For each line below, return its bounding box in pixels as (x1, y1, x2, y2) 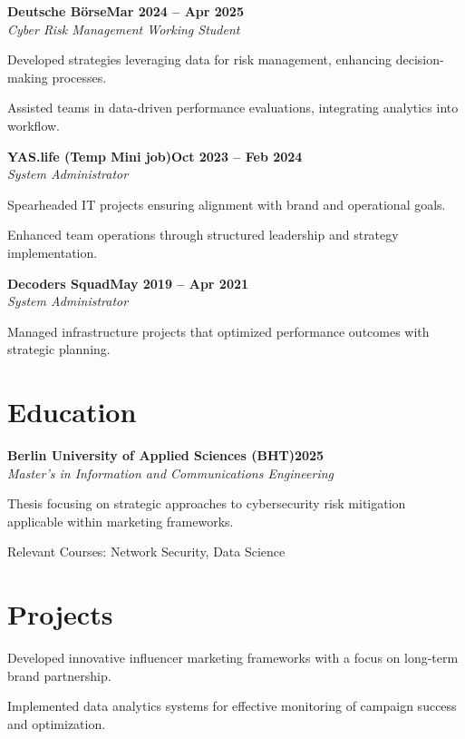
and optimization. (7, 714, 106, 733)
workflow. (7, 115, 60, 134)
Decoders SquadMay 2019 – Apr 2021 (7, 273, 249, 292)
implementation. (7, 242, 98, 261)
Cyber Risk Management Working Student (7, 19, 240, 38)
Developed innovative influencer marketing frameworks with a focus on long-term (7, 648, 459, 667)
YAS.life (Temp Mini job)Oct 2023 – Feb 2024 (7, 146, 303, 165)
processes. (52, 67, 107, 86)
